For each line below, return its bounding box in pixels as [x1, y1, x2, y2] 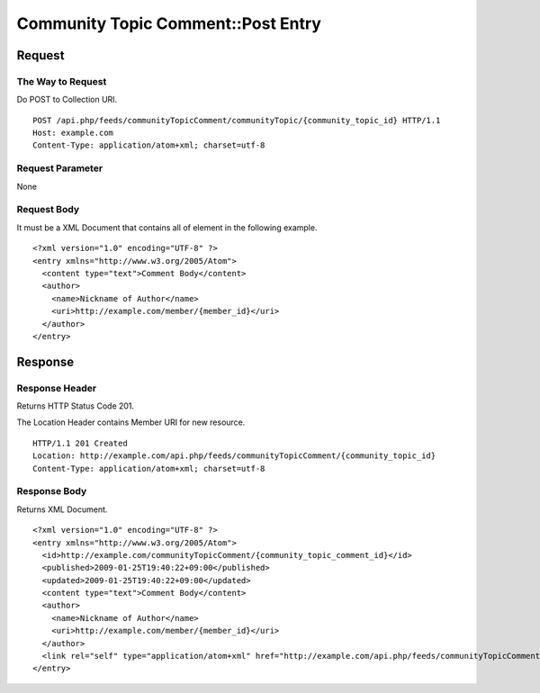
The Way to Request [16, 75, 107, 87]
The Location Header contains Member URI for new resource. [16, 417, 246, 427]
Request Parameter [16, 162, 103, 175]
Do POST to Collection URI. [16, 94, 118, 105]
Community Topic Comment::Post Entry [16, 13, 321, 33]
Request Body [16, 203, 80, 216]
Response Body [16, 485, 87, 498]
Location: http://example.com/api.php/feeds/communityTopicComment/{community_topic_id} [32, 451, 436, 461]
